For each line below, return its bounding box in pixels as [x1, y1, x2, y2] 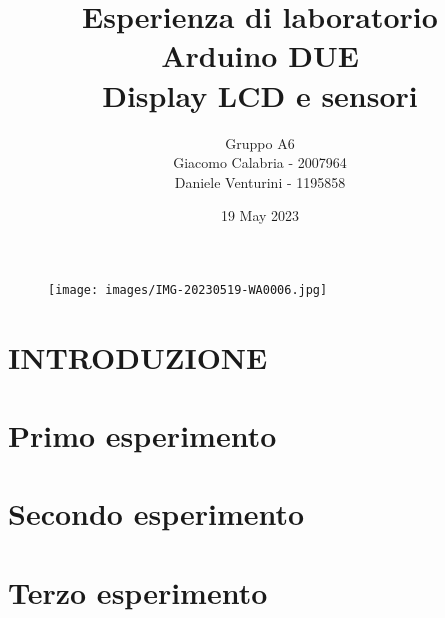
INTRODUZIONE [8, 336, 268, 377]
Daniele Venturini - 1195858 [174, 171, 346, 192]
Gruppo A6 [225, 132, 295, 153]
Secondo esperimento [8, 493, 305, 534]
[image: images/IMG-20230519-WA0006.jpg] [48, 282, 328, 297]
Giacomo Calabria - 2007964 [173, 152, 347, 173]
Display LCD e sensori [102, 74, 418, 115]
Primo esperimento [8, 415, 277, 456]
